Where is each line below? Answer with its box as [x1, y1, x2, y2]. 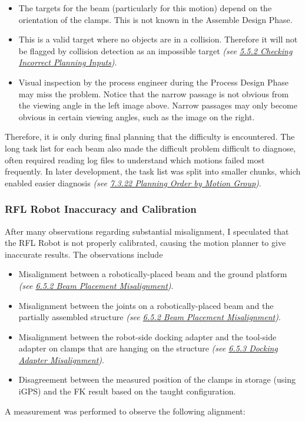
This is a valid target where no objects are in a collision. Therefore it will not [18, 33, 298, 45]
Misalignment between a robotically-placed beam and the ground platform [18, 268, 287, 280]
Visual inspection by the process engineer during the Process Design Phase [18, 75, 289, 88]
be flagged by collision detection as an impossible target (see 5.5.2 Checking [18, 44, 293, 57]
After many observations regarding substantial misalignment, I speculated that [5, 225, 289, 237]
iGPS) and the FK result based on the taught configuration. [18, 385, 236, 397]
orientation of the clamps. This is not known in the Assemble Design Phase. [18, 13, 293, 25]
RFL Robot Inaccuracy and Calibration [5, 202, 197, 216]
